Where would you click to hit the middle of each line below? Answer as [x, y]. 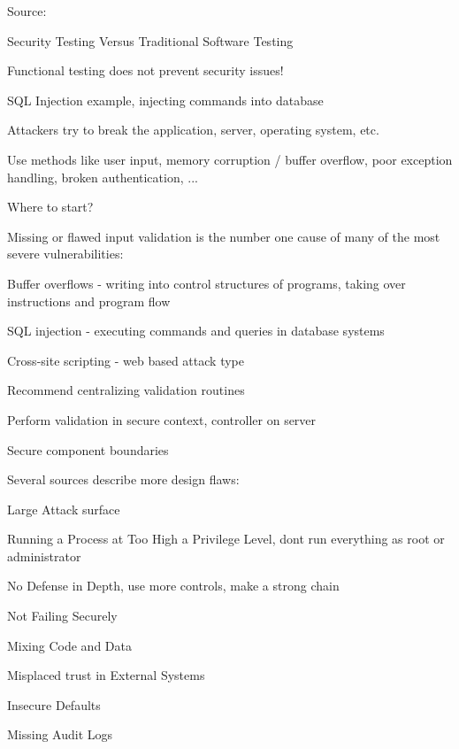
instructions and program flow [89, 301]
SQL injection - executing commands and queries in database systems [196, 331]
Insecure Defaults [54, 704]
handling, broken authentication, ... [103, 177]
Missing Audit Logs [60, 734]
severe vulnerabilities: [65, 254]
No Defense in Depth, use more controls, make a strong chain [173, 586]
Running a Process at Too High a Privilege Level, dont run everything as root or [226, 539]
